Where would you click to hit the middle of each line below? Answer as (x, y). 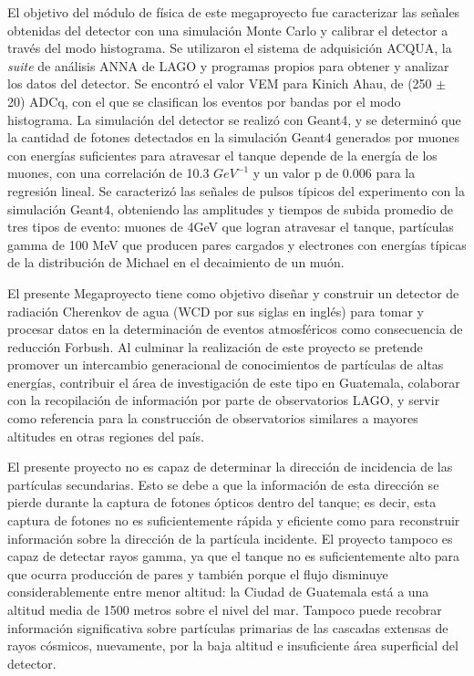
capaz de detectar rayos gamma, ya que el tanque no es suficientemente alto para (234, 556)
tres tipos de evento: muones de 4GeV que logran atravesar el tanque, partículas (231, 227)
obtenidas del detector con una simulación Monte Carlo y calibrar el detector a (228, 30)
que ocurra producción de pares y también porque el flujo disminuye (198, 573)
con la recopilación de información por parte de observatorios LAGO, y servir (224, 400)
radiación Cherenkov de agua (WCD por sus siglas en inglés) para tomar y (216, 311)
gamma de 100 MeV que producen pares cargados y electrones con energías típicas (237, 244)
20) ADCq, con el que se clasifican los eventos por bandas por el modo (204, 101)
